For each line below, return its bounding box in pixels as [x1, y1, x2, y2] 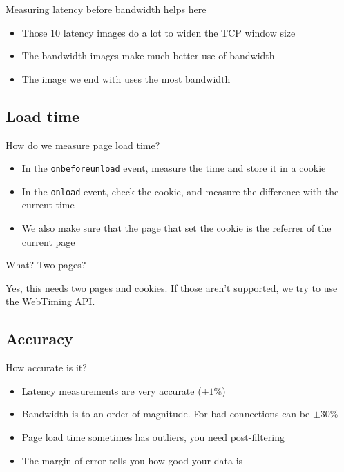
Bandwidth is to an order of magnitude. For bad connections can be [21, 406, 310, 421]
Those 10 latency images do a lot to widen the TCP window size [21, 25, 296, 39]
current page [21, 234, 75, 248]
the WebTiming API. [6, 294, 95, 308]
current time [21, 197, 75, 212]
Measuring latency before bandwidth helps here [6, 2, 207, 16]
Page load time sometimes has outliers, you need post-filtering [21, 430, 285, 444]
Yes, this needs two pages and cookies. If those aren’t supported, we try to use [6, 280, 338, 295]
